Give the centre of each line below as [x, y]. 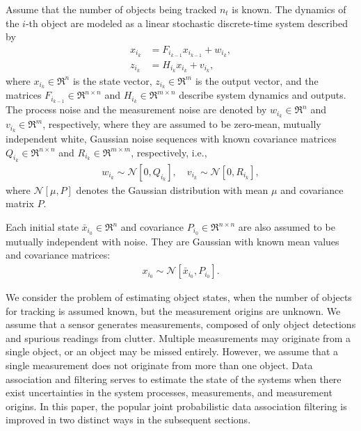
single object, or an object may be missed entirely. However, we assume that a [172, 351]
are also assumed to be [287, 227]
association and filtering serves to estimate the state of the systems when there [174, 379]
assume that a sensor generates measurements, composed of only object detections [181, 324]
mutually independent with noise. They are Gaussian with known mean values [173, 241]
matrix [20, 203]
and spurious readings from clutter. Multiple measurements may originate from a [178, 338]
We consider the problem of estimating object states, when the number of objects [179, 297]
